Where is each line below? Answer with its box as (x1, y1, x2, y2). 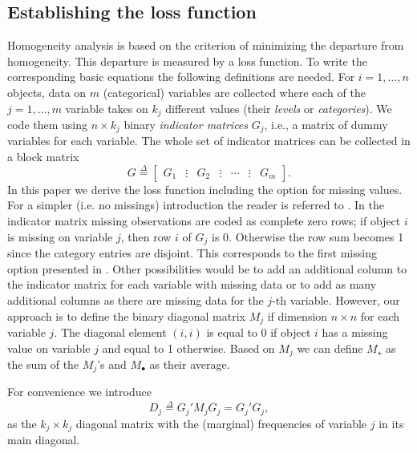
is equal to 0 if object (206, 323, 311, 340)
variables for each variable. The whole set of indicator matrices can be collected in (7, 132, 411, 149)
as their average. (149, 356, 230, 372)
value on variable (7, 339, 91, 356)
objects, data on (7, 83, 87, 100)
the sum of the (7, 356, 79, 372)
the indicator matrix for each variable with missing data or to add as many (7, 276, 377, 293)
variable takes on (65, 99, 148, 116)
